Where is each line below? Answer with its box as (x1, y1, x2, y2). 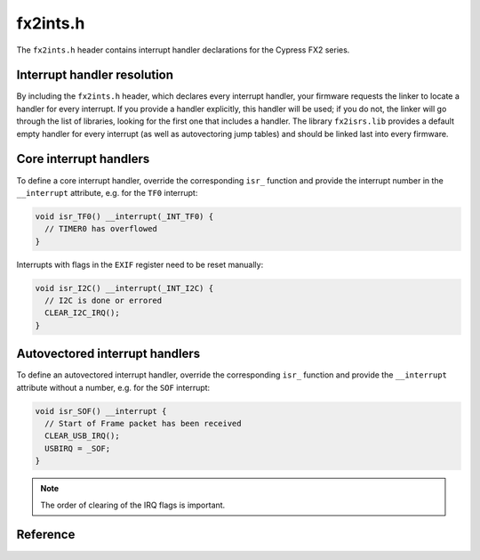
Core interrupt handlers (16, 151, 150, 166)
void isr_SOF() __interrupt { (35, 406, 167, 416)
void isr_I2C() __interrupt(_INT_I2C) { (35, 283, 213, 293)
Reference (16, 527, 76, 542)
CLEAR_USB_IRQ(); (44, 431, 120, 441)
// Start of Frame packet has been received (44, 418, 242, 429)
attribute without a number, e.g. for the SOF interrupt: (16, 382, 211, 393)
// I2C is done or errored (44, 296, 163, 306)
